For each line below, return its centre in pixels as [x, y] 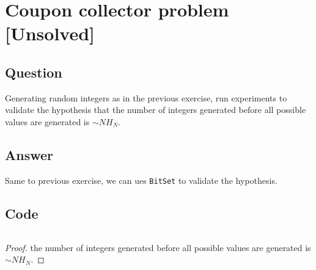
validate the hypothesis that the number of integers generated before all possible [156, 110]
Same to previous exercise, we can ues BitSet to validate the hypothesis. [141, 180]
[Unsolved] [50, 33]
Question [34, 72]
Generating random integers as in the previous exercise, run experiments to [146, 97]
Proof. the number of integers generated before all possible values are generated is [158, 247]
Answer [29, 154]
